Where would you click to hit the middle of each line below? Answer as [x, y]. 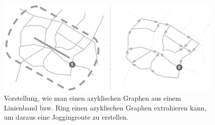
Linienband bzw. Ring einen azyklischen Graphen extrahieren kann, [105, 107]
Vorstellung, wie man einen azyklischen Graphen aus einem [93, 98]
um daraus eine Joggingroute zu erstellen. [66, 117]
